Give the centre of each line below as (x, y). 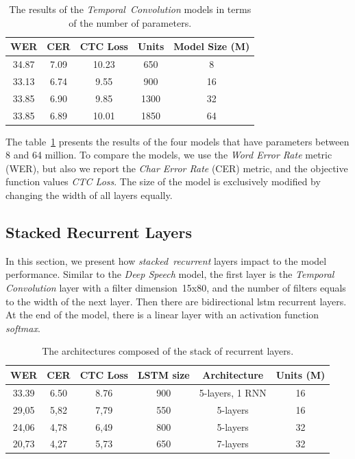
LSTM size (163, 374)
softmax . (23, 328)
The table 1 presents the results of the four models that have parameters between (177, 141)
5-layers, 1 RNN (233, 392)
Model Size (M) (212, 46)
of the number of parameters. (130, 22)
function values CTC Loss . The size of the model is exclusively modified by (163, 181)
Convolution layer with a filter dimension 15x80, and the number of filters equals (176, 288)
